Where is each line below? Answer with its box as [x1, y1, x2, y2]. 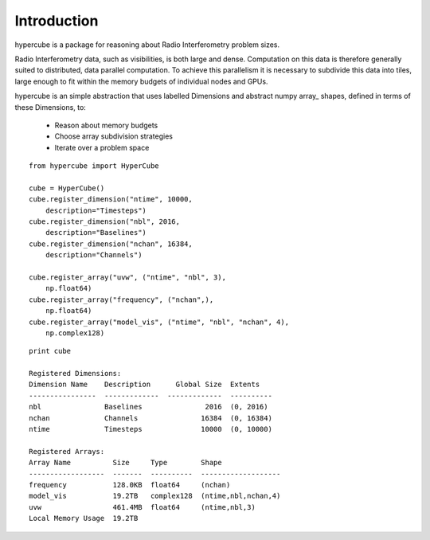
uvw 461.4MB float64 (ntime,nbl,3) [29, 503, 256, 511]
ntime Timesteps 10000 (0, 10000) [29, 425, 272, 434]
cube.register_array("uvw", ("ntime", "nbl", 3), [29, 272, 227, 282]
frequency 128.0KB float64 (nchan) [29, 480, 231, 489]
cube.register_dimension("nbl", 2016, [29, 217, 181, 226]
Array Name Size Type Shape [29, 458, 222, 468]
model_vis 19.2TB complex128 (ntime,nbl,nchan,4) [29, 491, 281, 501]
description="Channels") [45, 251, 143, 260]
